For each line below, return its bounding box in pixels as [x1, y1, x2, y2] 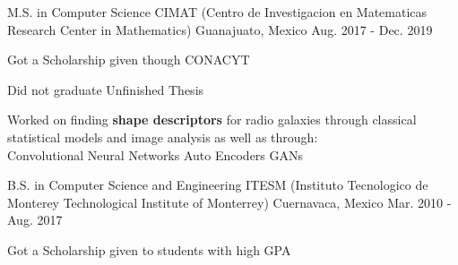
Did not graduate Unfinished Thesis [7, 80, 204, 98]
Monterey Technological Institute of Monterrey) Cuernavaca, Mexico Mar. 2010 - [7, 192, 452, 211]
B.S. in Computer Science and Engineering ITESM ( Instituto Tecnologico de [7, 175, 428, 194]
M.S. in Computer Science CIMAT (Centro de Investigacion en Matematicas [7, 3, 428, 21]
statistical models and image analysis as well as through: [7, 127, 318, 146]
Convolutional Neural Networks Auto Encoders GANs [7, 145, 304, 164]
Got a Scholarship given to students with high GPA [7, 240, 291, 259]
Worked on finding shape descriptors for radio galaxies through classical [7, 110, 417, 129]
